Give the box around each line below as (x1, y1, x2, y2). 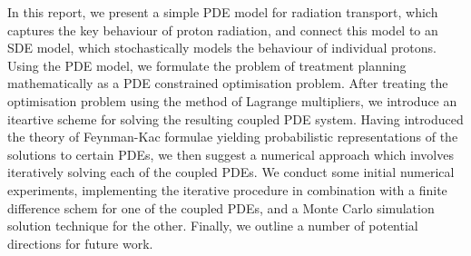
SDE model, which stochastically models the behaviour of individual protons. (7, 38, 437, 57)
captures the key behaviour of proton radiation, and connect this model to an (7, 20, 438, 39)
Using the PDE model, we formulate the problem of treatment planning (7, 55, 407, 74)
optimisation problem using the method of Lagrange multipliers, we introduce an (7, 91, 457, 110)
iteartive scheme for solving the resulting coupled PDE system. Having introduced (7, 109, 464, 128)
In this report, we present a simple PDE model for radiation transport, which (7, 3, 438, 21)
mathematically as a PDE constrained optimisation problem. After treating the (7, 74, 448, 93)
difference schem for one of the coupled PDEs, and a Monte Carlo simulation (7, 198, 435, 217)
